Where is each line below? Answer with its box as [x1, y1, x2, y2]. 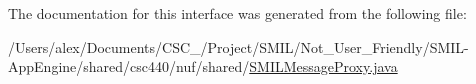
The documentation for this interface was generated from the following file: [8, 3, 467, 23]
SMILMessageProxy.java [249, 56, 398, 77]
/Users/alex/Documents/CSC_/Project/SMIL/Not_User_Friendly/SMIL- [8, 36, 469, 57]
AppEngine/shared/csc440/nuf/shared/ [8, 56, 250, 77]
